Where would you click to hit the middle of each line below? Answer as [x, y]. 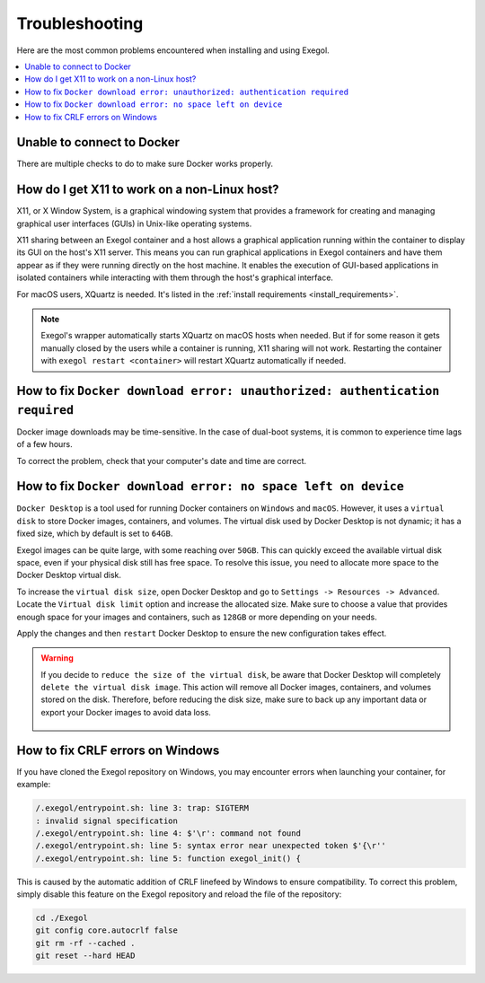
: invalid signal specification [107, 821]
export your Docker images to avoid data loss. [126, 712]
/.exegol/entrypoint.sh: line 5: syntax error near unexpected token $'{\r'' [211, 846]
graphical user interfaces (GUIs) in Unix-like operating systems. [134, 224]
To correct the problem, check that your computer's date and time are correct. [162, 461]
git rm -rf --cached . [85, 943]
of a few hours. [45, 444]
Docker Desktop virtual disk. [69, 575]
